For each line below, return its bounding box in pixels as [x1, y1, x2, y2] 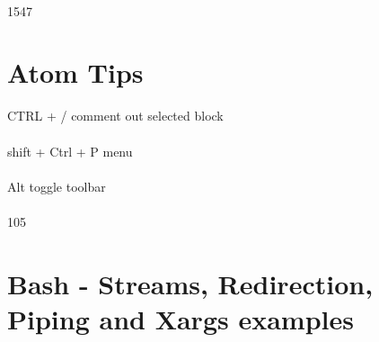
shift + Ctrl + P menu [7, 141, 133, 160]
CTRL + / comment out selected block [7, 106, 224, 125]
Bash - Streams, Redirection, [7, 265, 374, 301]
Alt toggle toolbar [7, 176, 106, 195]
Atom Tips [7, 54, 144, 91]
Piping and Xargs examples [7, 300, 354, 337]
